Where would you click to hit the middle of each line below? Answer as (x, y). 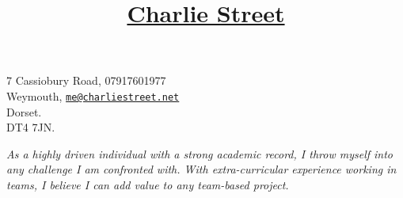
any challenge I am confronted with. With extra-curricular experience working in (201, 169)
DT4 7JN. (31, 127)
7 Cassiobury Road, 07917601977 (86, 80)
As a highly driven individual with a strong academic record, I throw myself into (200, 153)
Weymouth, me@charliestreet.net (93, 95)
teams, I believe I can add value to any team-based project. (148, 185)
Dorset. (24, 111)
